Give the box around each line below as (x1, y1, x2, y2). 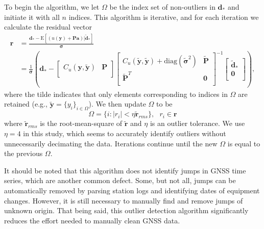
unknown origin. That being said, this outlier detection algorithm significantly (4, 205, 249, 216)
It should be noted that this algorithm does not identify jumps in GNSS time (4, 165, 246, 175)
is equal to (227, 138, 260, 148)
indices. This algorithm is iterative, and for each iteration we (68, 11, 259, 22)
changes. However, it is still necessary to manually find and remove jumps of (4, 195, 243, 206)
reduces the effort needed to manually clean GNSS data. (4, 215, 180, 225)
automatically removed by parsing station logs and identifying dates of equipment (4, 185, 260, 196)
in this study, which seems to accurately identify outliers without (23, 128, 226, 139)
